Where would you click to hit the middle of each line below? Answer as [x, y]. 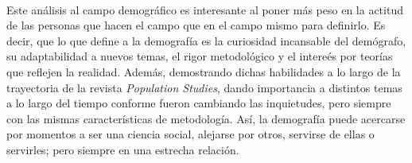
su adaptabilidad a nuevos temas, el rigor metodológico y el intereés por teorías [200, 56]
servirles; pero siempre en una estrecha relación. [123, 149]
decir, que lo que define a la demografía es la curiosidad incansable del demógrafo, [206, 40]
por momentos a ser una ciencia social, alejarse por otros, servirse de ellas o [190, 134]
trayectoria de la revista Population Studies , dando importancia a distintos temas [204, 87]
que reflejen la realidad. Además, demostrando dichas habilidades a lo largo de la [204, 71]
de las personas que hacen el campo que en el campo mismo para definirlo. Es [196, 25]
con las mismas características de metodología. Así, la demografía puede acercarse [206, 118]
